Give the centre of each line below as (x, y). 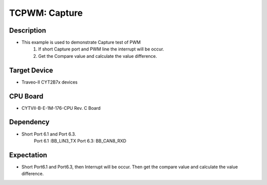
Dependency (29, 122)
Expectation (28, 155)
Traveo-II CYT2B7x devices (49, 82)
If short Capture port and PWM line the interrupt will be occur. (101, 49)
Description (28, 30)
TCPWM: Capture (46, 13)
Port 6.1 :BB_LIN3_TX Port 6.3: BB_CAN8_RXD (80, 140)
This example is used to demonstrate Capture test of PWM (81, 43)
